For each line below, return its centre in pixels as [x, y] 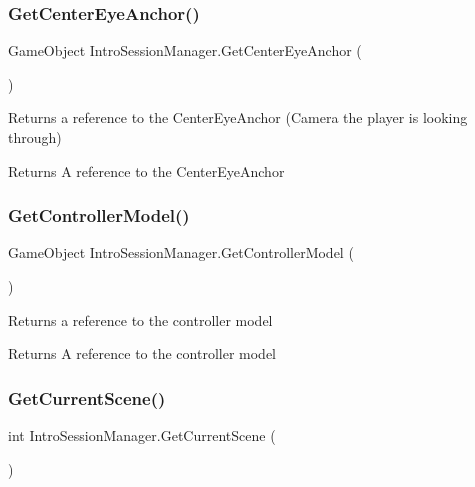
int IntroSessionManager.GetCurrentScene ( [142, 435]
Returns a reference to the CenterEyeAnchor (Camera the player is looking [238, 117]
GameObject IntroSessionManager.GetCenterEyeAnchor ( [185, 50]
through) [35, 137]
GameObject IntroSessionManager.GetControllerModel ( [181, 252]
